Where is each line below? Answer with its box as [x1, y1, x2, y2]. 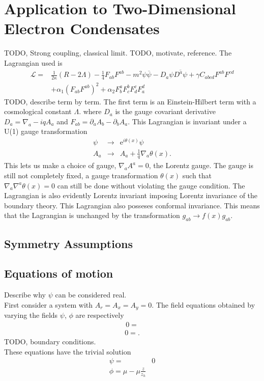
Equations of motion [4, 265, 113, 281]
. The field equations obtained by [152, 299, 255, 310]
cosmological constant [4, 106, 72, 117]
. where [79, 106, 102, 117]
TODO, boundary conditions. [4, 336, 96, 346]
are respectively [75, 310, 124, 320]
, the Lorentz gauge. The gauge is [149, 160, 253, 171]
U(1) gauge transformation [4, 126, 87, 137]
